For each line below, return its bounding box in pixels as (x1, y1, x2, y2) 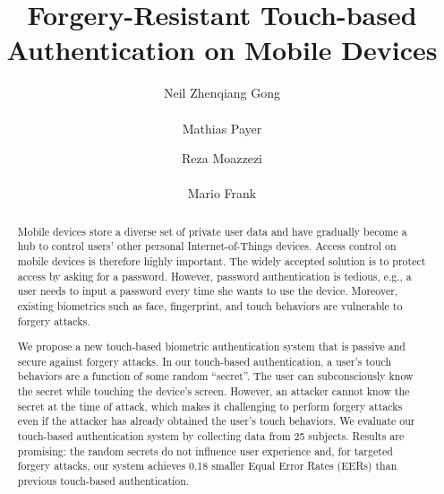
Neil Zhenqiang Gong (163, 83, 280, 102)
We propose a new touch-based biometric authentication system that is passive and (17, 339, 406, 354)
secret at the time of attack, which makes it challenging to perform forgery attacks (17, 398, 403, 413)
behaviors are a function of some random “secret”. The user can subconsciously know (17, 368, 414, 384)
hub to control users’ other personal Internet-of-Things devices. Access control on (17, 238, 397, 254)
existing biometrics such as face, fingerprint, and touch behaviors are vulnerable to (17, 298, 403, 313)
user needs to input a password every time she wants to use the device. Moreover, (17, 283, 398, 299)
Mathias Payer (182, 118, 262, 137)
